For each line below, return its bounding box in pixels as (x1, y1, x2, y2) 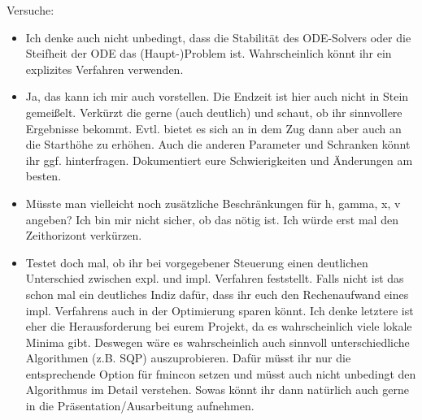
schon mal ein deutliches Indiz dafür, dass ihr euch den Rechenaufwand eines (25, 285, 409, 302)
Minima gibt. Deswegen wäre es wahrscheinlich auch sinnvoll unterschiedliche (25, 333, 410, 350)
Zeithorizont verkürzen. (25, 227, 142, 244)
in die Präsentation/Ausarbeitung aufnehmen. (25, 397, 255, 414)
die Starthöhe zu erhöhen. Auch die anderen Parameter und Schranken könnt (25, 136, 411, 153)
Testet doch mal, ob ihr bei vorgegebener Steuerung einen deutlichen (25, 253, 368, 271)
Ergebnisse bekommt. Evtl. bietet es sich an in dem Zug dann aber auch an (25, 119, 402, 136)
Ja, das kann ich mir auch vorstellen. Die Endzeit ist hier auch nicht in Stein (25, 88, 409, 105)
